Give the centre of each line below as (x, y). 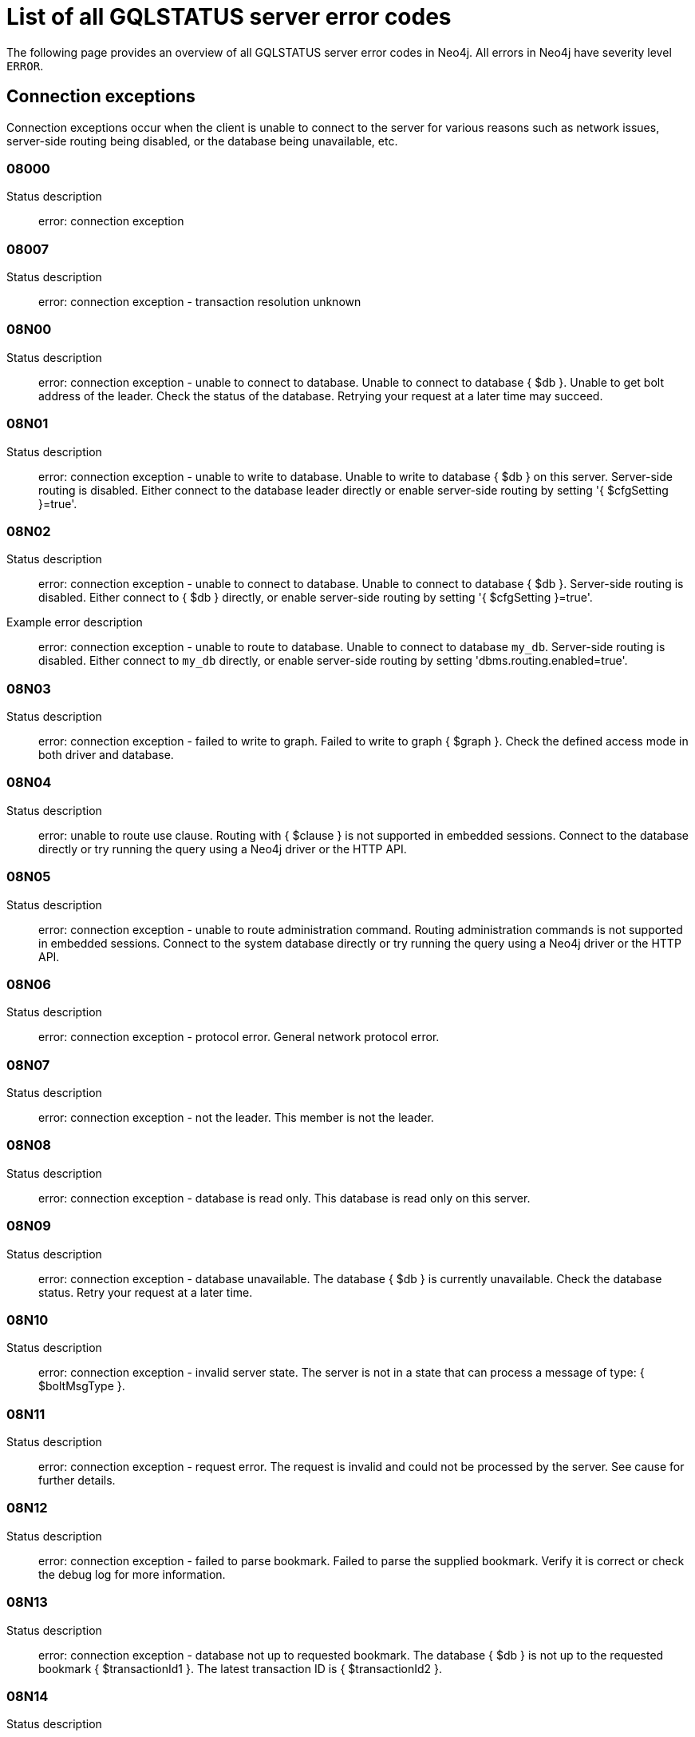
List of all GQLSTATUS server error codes (229, 17)
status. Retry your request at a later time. (146, 1292)
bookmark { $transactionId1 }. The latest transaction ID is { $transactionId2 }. (241, 1668)
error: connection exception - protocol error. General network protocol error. (239, 1037)
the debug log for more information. (132, 1574)
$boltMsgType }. (82, 1386)
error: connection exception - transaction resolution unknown (200, 302)
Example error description (75, 622)
